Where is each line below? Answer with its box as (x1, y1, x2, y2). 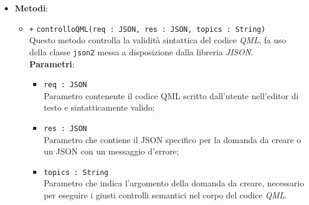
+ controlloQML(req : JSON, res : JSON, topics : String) (29, 25, 266, 34)
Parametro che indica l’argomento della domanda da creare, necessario (43, 177, 304, 189)
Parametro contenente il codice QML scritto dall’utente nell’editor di (43, 89, 299, 102)
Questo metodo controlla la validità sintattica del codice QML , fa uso (29, 34, 286, 46)
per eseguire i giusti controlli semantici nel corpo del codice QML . (43, 189, 287, 201)
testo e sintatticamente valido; (43, 101, 155, 114)
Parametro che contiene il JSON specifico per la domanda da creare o (43, 133, 301, 145)
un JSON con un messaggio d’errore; (43, 145, 179, 158)
